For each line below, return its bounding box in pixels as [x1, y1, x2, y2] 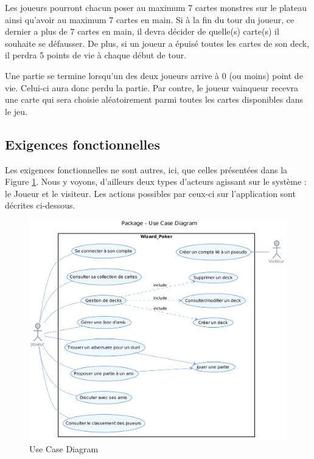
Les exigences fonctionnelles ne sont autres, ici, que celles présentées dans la [5, 163, 288, 176]
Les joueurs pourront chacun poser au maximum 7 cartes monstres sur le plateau [5, 1, 307, 13]
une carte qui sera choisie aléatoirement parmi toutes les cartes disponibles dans [5, 93, 303, 106]
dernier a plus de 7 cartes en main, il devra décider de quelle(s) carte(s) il [5, 25, 279, 38]
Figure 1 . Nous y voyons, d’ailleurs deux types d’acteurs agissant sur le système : [5, 175, 307, 188]
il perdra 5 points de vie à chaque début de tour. [5, 49, 187, 61]
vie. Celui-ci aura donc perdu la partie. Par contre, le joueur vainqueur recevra [5, 81, 299, 94]
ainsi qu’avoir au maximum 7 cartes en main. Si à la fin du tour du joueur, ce [5, 13, 295, 26]
